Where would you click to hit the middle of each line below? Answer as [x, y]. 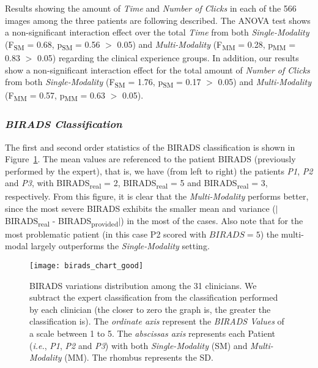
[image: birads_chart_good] [87, 265]
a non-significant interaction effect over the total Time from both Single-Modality [157, 32]
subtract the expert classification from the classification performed [154, 297]
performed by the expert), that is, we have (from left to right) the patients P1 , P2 [159, 171]
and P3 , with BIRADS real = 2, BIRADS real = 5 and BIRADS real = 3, [136, 184]
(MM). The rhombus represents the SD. [139, 357]
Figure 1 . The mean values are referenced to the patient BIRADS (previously [150, 159]
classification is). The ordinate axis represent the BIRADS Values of [157, 321]
